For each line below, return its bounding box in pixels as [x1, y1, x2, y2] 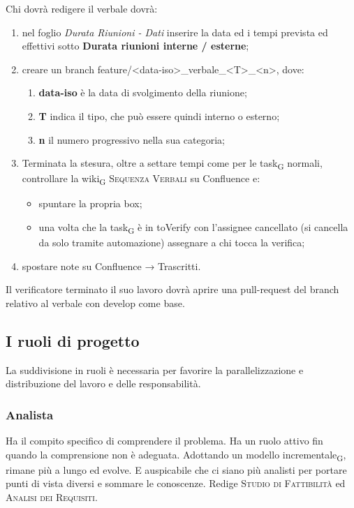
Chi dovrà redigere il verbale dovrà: [6, 1, 158, 15]
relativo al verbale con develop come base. [6, 295, 185, 310]
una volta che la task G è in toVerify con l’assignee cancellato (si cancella [38, 220, 348, 236]
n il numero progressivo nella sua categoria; [38, 132, 225, 147]
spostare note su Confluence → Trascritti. [22, 258, 201, 273]
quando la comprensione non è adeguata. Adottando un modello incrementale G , [6, 447, 346, 463]
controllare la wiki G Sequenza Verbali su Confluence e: [22, 171, 260, 188]
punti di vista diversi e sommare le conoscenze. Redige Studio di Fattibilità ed [6, 476, 346, 491]
